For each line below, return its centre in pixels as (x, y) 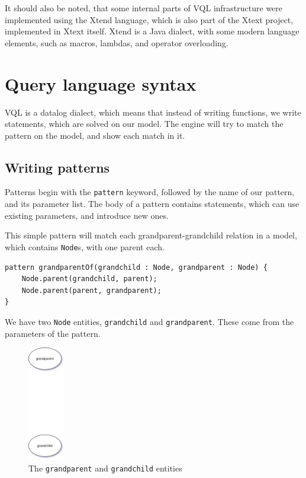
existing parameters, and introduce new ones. (87, 215)
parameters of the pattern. (53, 333)
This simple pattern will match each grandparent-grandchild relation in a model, (151, 235)
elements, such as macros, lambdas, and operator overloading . (117, 42)
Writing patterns (57, 167)
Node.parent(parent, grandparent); (91, 290)
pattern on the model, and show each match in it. (95, 135)
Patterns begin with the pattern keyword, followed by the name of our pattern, (150, 192)
